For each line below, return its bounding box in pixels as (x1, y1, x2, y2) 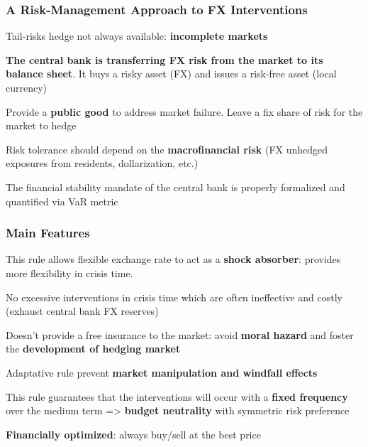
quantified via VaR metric (6, 193, 118, 208)
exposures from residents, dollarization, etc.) (6, 156, 199, 171)
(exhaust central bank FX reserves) (6, 303, 159, 318)
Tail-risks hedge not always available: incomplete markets (6, 28, 268, 43)
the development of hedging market (6, 341, 181, 356)
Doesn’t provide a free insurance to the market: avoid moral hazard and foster (6, 327, 354, 342)
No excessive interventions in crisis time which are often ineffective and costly (6, 289, 342, 304)
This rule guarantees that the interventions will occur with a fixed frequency (6, 389, 348, 404)
